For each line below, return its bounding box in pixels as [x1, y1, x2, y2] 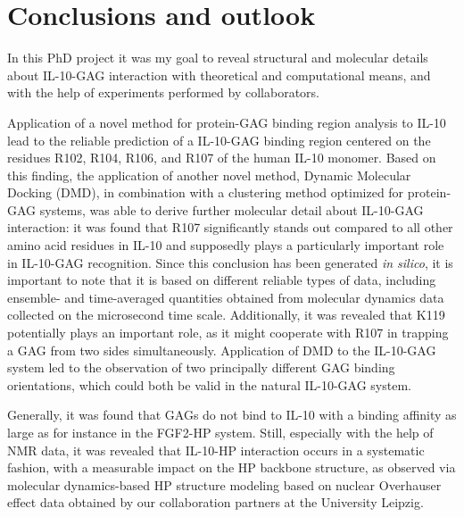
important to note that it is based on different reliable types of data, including [7, 271, 436, 289]
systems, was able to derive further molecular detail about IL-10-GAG [39, 200, 424, 219]
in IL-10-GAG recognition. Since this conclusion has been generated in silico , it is [7, 253, 453, 271]
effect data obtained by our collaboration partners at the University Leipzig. [7, 493, 424, 512]
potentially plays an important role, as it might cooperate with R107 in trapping [7, 323, 449, 342]
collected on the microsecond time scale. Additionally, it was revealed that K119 [7, 305, 445, 324]
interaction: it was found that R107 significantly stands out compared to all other [7, 218, 453, 237]
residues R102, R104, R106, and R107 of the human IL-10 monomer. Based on [7, 148, 436, 167]
